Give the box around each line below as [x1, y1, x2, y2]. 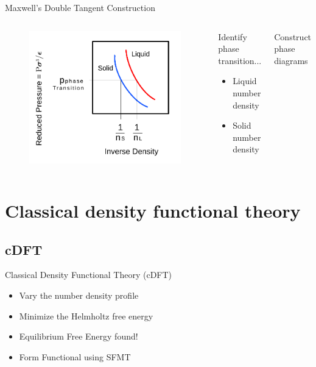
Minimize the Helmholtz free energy [19, 309, 153, 322]
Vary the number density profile [19, 288, 139, 301]
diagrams [274, 54, 308, 66]
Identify [218, 30, 247, 43]
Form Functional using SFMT [19, 350, 131, 363]
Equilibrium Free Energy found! [19, 330, 138, 343]
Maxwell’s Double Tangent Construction [5, 1, 155, 13]
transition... [218, 54, 262, 66]
